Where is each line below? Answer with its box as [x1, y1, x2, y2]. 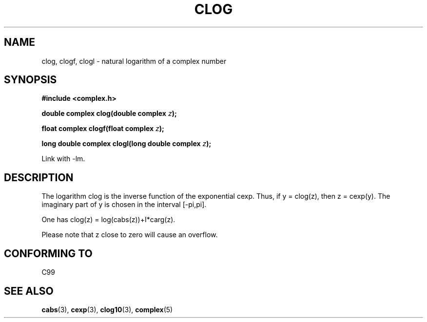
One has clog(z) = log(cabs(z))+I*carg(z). [41, 215, 175, 224]
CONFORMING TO [4, 247, 93, 260]
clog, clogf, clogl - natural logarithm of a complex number [41, 57, 227, 65]
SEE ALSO [4, 284, 54, 297]
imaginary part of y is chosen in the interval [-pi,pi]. [41, 200, 207, 209]
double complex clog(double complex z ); [41, 109, 177, 118]
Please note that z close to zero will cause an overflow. [41, 230, 218, 239]
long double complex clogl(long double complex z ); [41, 139, 212, 148]
